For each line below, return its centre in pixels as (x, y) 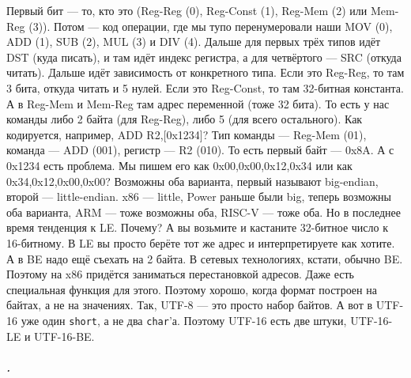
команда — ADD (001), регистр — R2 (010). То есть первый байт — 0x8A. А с (200, 150)
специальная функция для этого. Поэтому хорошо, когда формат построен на (192, 289)
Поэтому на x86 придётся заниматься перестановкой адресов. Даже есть (181, 274)
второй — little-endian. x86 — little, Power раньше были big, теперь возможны (199, 197)
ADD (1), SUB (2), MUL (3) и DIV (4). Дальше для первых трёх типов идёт (194, 42)
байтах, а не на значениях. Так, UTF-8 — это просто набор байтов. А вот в (190, 305)
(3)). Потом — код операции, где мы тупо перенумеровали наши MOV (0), (211, 26)
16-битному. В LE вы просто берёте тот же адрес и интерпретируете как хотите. (201, 242)
